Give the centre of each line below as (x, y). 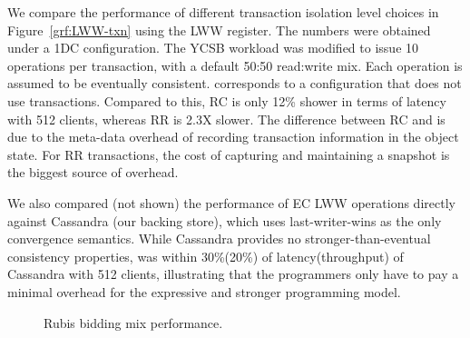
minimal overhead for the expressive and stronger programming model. (204, 291)
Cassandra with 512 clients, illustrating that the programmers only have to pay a (233, 274)
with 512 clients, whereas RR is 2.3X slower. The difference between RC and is (226, 119)
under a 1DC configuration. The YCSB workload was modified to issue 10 (213, 48)
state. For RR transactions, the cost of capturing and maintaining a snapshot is (229, 154)
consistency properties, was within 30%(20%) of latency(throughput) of (206, 256)
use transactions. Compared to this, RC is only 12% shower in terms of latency (227, 100)
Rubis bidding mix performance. (133, 322)
